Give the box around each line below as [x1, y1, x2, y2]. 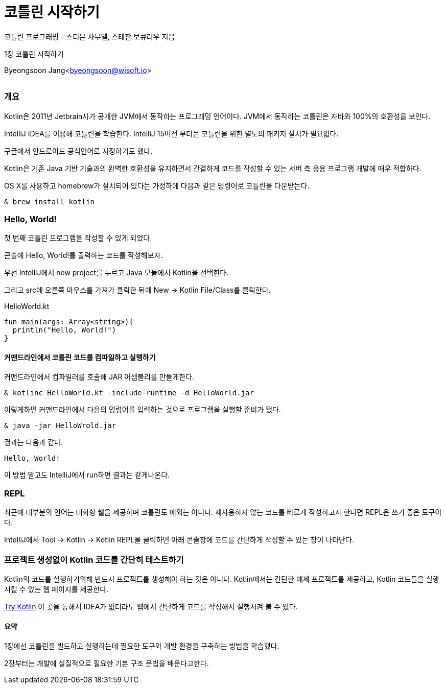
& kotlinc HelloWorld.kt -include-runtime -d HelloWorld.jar [4, 389, 254, 397]
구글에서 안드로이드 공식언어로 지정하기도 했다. [4, 146, 153, 155]
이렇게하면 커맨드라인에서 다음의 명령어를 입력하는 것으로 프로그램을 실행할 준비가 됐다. [4, 405, 281, 414]
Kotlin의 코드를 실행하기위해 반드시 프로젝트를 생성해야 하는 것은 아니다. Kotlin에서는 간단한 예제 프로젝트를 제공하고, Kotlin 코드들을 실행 [4, 574, 439, 583]
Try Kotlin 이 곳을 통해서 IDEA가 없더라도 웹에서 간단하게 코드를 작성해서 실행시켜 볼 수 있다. [4, 602, 298, 611]
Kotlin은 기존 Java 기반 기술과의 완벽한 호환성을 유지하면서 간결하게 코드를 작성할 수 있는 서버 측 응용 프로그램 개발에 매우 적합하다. [4, 163, 421, 173]
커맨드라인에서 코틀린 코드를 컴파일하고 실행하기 [4, 352, 156, 362]
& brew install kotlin [4, 197, 95, 206]
